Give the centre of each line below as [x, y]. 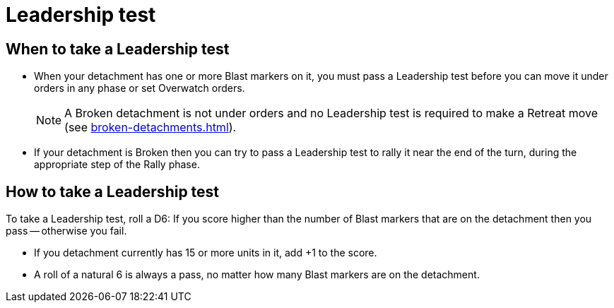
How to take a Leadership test [113, 191]
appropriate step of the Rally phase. [117, 165]
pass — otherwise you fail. [66, 231]
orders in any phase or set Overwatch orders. [140, 88]
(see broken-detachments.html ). [150, 128]
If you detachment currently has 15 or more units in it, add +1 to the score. [206, 253]
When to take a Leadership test [118, 49]
